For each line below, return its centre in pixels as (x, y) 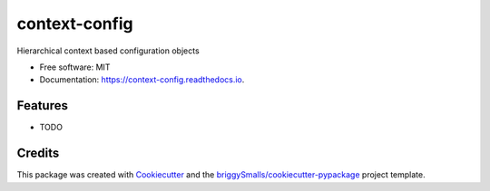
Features (42, 105)
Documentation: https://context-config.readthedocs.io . (142, 80)
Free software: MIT (75, 67)
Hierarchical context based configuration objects (108, 51)
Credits (38, 153)
